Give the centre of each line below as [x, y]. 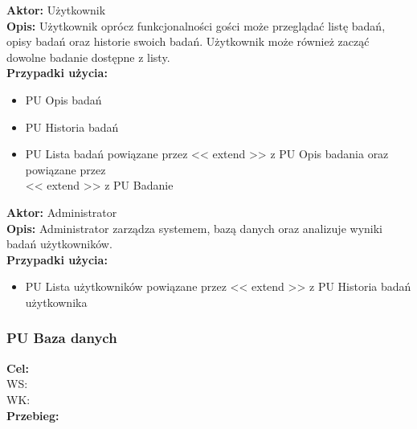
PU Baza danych [62, 338]
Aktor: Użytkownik [56, 10]
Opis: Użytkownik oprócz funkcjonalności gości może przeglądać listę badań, [196, 25]
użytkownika [56, 302]
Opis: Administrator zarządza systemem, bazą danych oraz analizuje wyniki [194, 228]
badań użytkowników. [59, 244]
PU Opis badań [63, 99]
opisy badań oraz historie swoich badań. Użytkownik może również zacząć [188, 41]
